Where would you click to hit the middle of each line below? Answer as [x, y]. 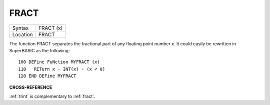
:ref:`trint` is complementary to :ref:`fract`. [52, 96]
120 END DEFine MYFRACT [47, 76]
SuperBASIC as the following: [39, 50]
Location [22, 34]
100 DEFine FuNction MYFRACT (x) [59, 62]
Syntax [20, 28]
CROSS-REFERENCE [31, 87]
